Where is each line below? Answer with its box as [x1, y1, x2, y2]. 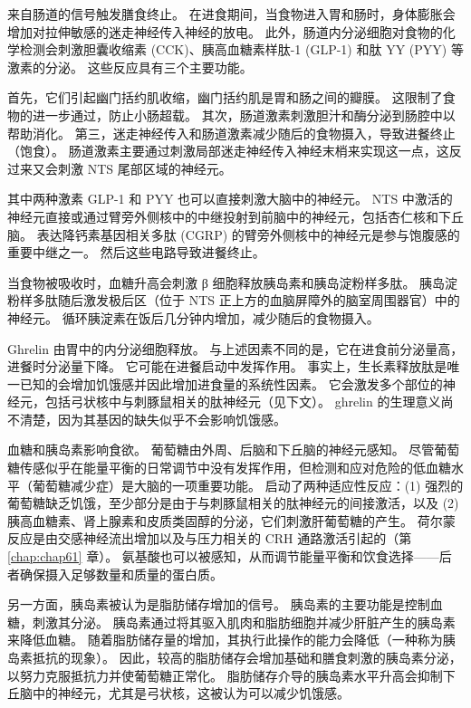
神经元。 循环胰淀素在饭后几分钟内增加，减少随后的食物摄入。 [7, 308, 380, 327]
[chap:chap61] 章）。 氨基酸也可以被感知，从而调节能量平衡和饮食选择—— [7, 547, 439, 566]
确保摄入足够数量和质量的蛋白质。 [19, 564, 223, 583]
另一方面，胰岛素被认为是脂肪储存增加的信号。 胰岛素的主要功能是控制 [7, 595, 430, 614]
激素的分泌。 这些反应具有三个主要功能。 [7, 57, 253, 76]
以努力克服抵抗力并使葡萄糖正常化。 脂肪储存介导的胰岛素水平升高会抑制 [7, 665, 443, 684]
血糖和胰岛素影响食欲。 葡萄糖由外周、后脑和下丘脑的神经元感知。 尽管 [7, 440, 435, 459]
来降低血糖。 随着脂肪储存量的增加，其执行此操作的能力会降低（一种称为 [7, 630, 443, 649]
